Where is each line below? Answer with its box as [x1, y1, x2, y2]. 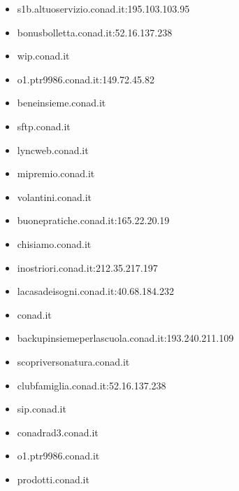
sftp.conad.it [17, 118, 71, 133]
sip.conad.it [17, 401, 66, 416]
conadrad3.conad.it [17, 424, 99, 439]
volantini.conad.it [17, 189, 92, 204]
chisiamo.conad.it [17, 236, 92, 251]
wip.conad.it [17, 48, 70, 63]
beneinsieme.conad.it [17, 95, 106, 110]
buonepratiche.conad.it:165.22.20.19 [17, 213, 170, 228]
